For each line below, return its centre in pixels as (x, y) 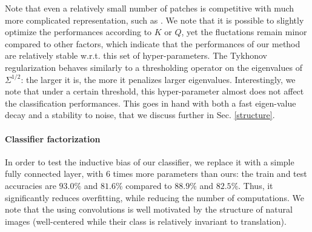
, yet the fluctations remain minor (244, 32)
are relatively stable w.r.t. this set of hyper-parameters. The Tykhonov (136, 55)
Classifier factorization (53, 138)
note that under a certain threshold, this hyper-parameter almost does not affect (154, 91)
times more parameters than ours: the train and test (210, 174)
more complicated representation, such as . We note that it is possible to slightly (154, 20)
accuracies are (31, 185)
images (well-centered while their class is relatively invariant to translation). (146, 221)
